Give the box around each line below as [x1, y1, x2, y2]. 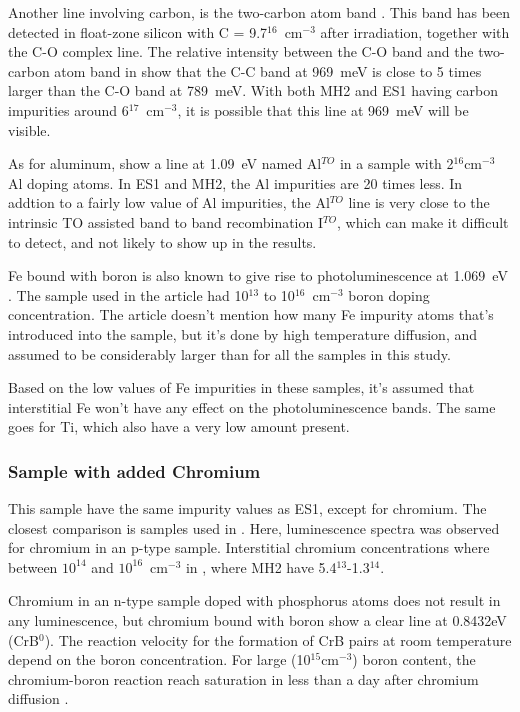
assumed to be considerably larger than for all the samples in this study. [8, 343, 451, 364]
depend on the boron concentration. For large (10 [8, 649, 311, 670]
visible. [8, 119, 51, 140]
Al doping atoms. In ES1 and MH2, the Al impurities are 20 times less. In [8, 172, 463, 193]
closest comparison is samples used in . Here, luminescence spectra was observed [8, 517, 500, 538]
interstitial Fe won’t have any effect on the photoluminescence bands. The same [8, 396, 496, 417]
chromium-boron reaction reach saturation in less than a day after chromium [8, 668, 479, 689]
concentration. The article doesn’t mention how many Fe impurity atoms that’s [8, 304, 494, 325]
